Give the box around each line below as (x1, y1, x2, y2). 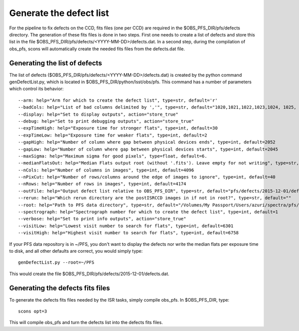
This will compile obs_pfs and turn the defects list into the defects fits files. (9, 320, 163, 326)
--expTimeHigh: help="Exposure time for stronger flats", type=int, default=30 (18, 125, 218, 131)
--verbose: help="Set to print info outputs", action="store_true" (18, 216, 186, 222)
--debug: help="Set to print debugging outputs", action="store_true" (18, 118, 194, 124)
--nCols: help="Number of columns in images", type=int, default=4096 (18, 167, 194, 173)
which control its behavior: (9, 86, 64, 92)
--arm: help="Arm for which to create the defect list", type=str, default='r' (18, 97, 218, 103)
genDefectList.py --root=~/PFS (18, 260, 95, 265)
